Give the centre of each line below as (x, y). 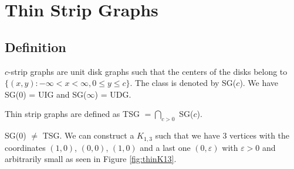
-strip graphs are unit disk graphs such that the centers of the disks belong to (148, 71)
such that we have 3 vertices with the (222, 135)
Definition (36, 46)
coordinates (25, 147)
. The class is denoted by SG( (183, 83)
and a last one (165, 147)
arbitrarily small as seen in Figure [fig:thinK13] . (91, 159)
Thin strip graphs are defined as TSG (72, 114)
